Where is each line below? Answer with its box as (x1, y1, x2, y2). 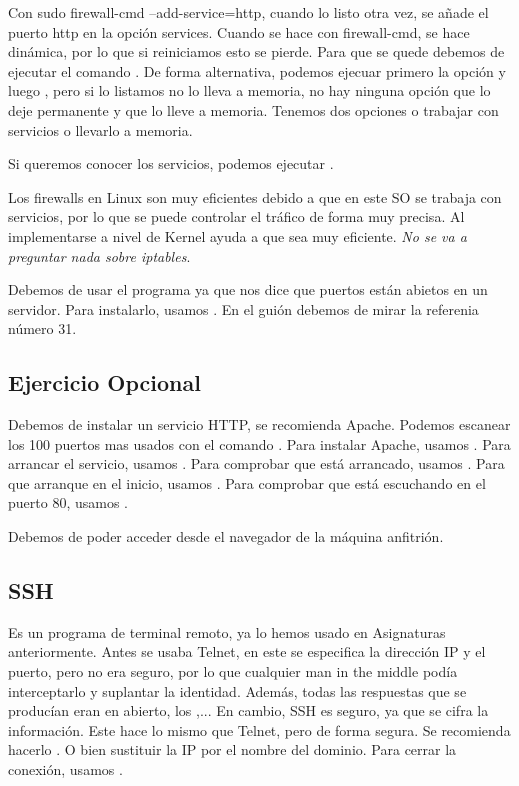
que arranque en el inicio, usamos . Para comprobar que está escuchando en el (8, 472, 486, 493)
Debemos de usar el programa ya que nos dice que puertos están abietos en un (8, 279, 488, 300)
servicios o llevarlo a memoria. (8, 119, 193, 140)
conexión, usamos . (8, 759, 123, 780)
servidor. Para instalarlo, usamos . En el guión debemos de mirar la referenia (8, 298, 479, 319)
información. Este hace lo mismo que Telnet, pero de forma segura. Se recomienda (8, 719, 511, 740)
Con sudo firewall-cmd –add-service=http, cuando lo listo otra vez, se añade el (8, 2, 489, 22)
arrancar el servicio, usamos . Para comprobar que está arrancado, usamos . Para (8, 453, 505, 474)
